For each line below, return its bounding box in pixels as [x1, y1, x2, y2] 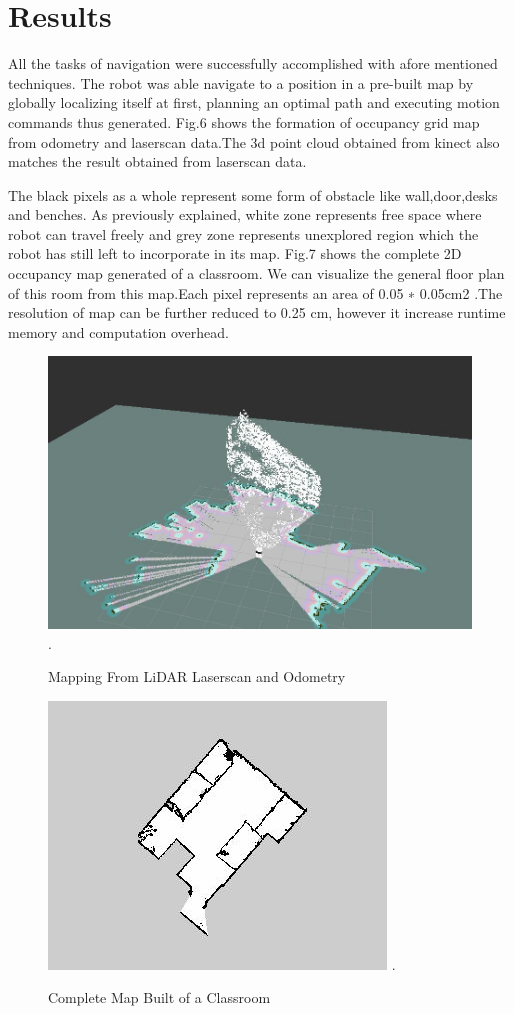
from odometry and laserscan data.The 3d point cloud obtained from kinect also [8, 131, 500, 152]
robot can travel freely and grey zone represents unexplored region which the [8, 223, 479, 244]
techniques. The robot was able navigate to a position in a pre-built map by [8, 72, 474, 93]
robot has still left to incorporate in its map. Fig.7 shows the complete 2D [8, 243, 462, 264]
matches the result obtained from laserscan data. [8, 151, 307, 172]
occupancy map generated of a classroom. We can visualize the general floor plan [8, 263, 505, 284]
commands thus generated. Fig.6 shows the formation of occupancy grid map [8, 111, 480, 132]
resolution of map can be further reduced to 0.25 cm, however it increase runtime [8, 302, 506, 323]
